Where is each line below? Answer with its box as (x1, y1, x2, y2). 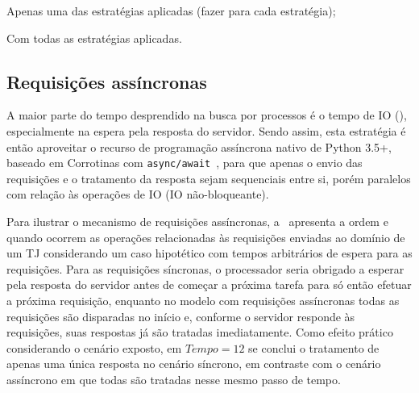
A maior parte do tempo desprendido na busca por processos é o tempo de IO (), (6, 107, 407, 123)
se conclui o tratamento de (248, 339, 380, 356)
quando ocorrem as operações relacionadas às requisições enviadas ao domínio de (6, 228, 405, 245)
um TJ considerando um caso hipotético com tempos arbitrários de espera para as (6, 245, 413, 261)
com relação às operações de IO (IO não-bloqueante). (6, 186, 269, 203)
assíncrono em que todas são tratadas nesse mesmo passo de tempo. (6, 370, 341, 387)
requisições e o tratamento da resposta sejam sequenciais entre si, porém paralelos (6, 169, 411, 186)
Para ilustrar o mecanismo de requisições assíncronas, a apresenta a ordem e (6, 213, 388, 230)
